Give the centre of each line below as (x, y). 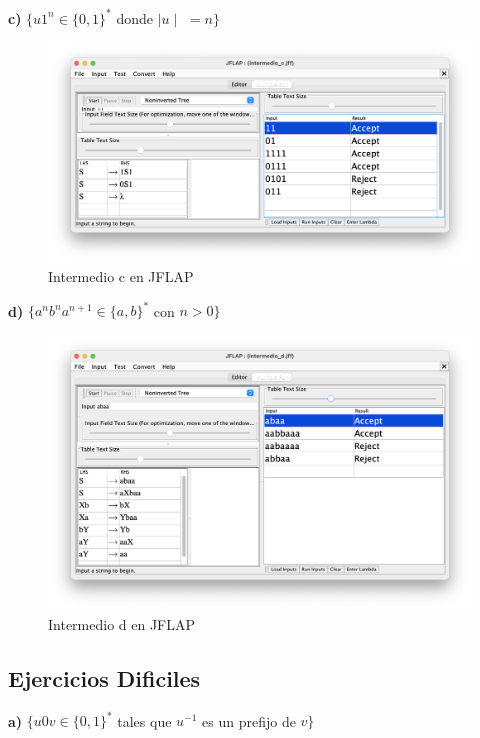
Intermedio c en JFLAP (121, 276)
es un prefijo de (249, 720)
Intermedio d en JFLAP (122, 624)
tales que (144, 720)
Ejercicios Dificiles (104, 677)
